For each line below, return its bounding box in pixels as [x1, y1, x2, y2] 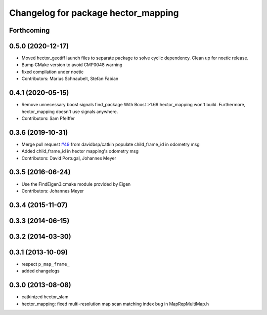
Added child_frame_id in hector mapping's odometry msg [21, 148, 139, 154]
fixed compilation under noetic [21, 69, 84, 75]
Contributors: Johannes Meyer [21, 188, 84, 194]
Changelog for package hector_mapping [9, 7, 179, 18]
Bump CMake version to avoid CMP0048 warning [21, 62, 123, 68]
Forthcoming [9, 26, 50, 35]
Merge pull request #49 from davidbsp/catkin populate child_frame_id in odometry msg [21, 141, 200, 147]
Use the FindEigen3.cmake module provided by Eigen [21, 181, 131, 187]
